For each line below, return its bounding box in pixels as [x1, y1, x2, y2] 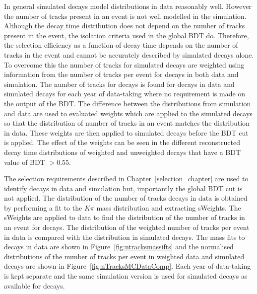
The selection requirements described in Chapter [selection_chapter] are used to [4, 173, 249, 184]
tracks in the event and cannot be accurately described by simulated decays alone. [4, 49, 254, 60]
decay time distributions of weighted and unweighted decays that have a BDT [4, 147, 241, 157]
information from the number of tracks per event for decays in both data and [4, 69, 239, 79]
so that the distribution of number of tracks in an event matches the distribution [4, 118, 250, 128]
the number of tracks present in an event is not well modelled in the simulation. [4, 10, 247, 21]
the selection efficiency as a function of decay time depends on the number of [4, 40, 238, 50]
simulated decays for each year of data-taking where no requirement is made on [4, 88, 246, 99]
